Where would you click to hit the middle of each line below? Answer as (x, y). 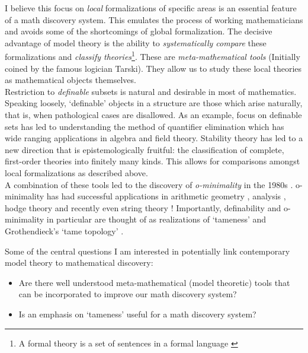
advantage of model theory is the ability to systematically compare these (136, 42)
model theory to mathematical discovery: (79, 263)
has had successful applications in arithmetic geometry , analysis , (166, 196)
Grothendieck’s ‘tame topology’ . (64, 230)
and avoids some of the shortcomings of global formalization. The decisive (139, 31)
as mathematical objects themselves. (70, 80)
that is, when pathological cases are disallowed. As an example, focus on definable (153, 115)
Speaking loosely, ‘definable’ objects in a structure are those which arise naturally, (154, 103)
